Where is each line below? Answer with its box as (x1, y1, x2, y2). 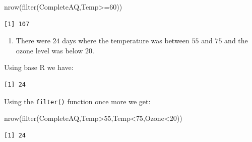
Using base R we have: (4, 62, 74, 73)
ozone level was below (16, 45, 83, 55)
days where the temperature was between (62, 35, 190, 46)
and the (224, 35, 248, 46)
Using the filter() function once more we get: (4, 96, 151, 106)
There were (16, 35, 50, 46)
